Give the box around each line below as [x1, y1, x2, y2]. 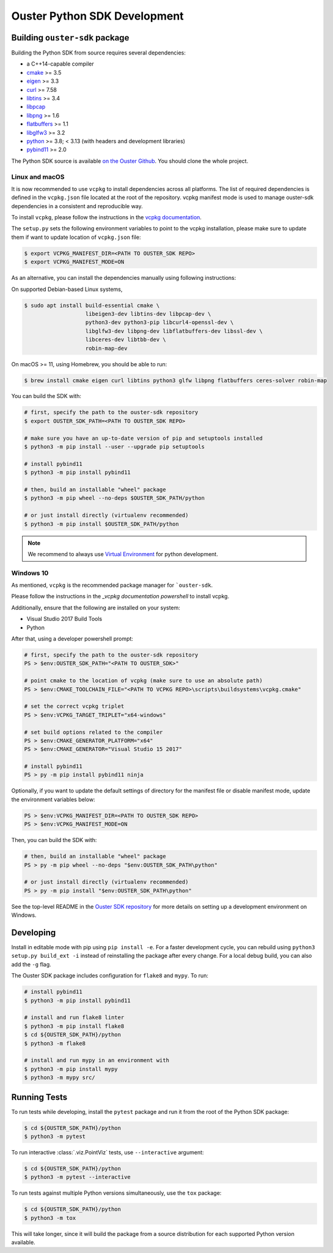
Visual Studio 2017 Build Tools [26, 615, 103, 623]
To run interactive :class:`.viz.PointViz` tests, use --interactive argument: [11, 1148, 204, 1156]
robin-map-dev [85, 345, 128, 352]
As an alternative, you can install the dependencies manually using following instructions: [11, 274, 236, 282]
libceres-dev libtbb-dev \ [85, 336, 166, 343]
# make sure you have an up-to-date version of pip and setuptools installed [24, 435, 263, 442]
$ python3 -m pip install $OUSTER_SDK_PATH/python [24, 521, 180, 527]
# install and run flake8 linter [24, 1014, 125, 1021]
